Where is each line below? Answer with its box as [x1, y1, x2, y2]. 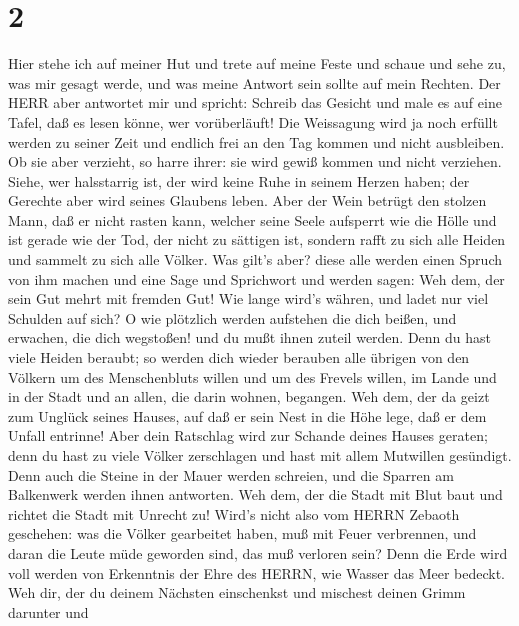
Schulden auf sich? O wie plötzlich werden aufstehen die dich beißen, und [8, 307, 457, 328]
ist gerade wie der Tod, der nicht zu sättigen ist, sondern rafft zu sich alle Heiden [8, 229, 506, 250]
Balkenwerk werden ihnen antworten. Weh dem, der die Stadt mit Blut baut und [8, 484, 503, 505]
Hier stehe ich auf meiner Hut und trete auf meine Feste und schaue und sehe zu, [8, 53, 506, 74]
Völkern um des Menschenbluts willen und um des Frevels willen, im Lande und [8, 366, 497, 387]
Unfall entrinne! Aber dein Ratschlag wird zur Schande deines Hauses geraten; [8, 425, 488, 446]
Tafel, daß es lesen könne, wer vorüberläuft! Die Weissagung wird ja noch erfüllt [8, 111, 498, 132]
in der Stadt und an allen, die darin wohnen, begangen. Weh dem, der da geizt [8, 386, 490, 407]
